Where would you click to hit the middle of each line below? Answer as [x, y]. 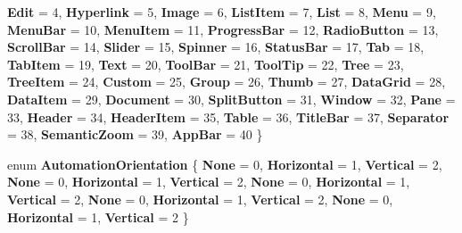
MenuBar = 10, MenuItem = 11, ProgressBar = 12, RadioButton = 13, [223, 29]
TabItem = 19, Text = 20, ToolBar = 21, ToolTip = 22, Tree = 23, [206, 64]
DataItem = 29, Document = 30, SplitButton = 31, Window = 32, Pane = [231, 99]
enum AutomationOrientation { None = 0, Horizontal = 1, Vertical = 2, [225, 164]
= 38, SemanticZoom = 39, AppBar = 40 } [135, 134]
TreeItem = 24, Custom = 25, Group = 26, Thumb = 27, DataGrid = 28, [227, 82]
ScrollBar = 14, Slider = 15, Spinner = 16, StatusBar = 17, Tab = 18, [216, 47]
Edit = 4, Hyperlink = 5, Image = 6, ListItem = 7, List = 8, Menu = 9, [222, 12]
